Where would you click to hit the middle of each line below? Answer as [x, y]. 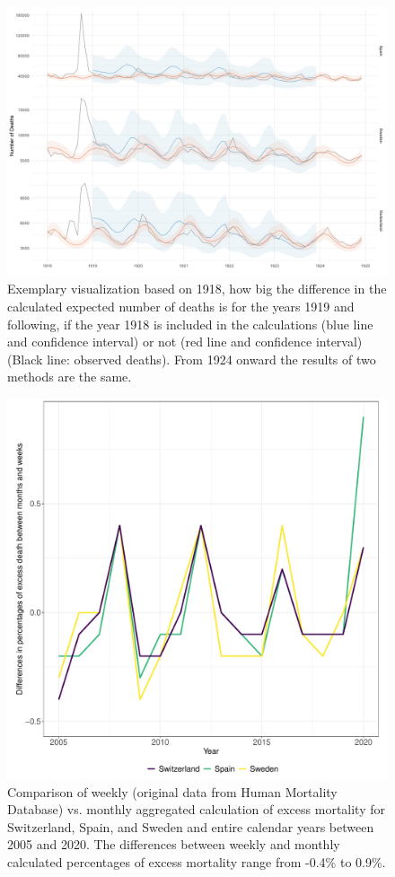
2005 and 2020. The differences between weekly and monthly [174, 844]
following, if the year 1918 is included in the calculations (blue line [190, 324]
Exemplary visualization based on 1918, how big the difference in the [197, 289]
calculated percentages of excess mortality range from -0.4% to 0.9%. [197, 861]
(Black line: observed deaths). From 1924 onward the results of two [192, 359]
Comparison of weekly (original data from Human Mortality [172, 791]
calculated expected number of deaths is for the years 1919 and [181, 306]
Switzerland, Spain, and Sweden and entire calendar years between [191, 826]
